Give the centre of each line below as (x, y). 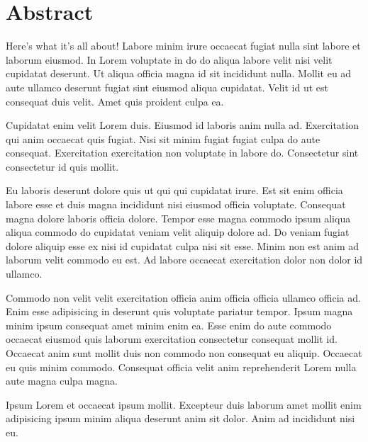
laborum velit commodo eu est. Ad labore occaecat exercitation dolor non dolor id (184, 260)
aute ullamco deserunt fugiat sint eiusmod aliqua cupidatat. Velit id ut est (167, 87)
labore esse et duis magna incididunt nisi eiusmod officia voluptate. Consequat (176, 204)
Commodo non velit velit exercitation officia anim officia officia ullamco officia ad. (183, 297)
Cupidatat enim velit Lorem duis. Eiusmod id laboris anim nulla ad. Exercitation (182, 125)
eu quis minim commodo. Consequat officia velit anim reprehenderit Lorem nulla (181, 367)
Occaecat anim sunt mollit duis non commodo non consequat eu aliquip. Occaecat (184, 353)
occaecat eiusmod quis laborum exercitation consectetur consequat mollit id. (172, 339)
